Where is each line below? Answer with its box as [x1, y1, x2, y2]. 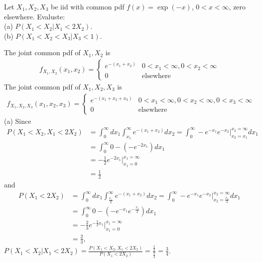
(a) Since [4, 115, 31, 126]
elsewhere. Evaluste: [4, 11, 65, 21]
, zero [229, 1, 246, 11]
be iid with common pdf [51, 1, 125, 11]
